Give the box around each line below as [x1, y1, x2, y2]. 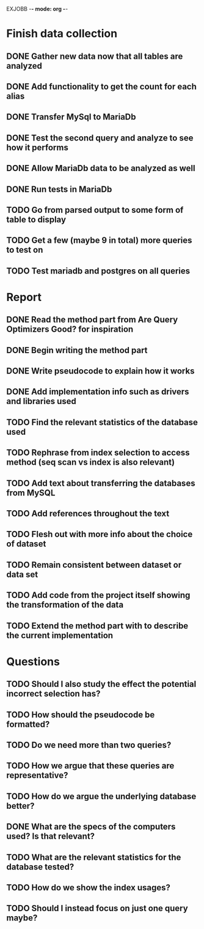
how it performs [6, 142, 68, 153]
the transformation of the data [6, 600, 124, 610]
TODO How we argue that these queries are [6, 760, 175, 771]
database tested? [6, 862, 75, 872]
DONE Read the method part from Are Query [6, 315, 178, 325]
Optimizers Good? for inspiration [6, 324, 134, 335]
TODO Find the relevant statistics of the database [6, 417, 199, 427]
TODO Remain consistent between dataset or [6, 559, 182, 570]
